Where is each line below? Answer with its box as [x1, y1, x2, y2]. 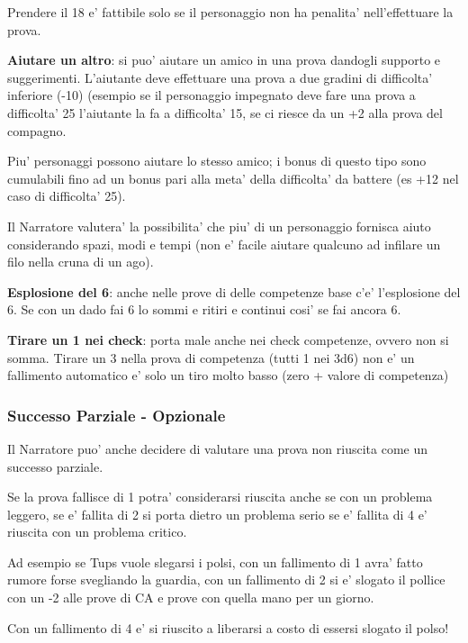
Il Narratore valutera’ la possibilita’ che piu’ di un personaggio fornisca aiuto [7, 216, 431, 235]
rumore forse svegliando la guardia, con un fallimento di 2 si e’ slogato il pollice [7, 570, 445, 589]
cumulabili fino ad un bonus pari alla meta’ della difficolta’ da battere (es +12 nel [7, 168, 459, 187]
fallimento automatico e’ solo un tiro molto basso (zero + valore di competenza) [7, 366, 449, 385]
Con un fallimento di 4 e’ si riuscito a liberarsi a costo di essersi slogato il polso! [7, 618, 449, 637]
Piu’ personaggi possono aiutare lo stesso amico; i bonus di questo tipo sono [7, 151, 427, 170]
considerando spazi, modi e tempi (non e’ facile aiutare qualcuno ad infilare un [7, 234, 441, 253]
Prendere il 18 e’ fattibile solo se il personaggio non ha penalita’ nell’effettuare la [7, 3, 454, 21]
